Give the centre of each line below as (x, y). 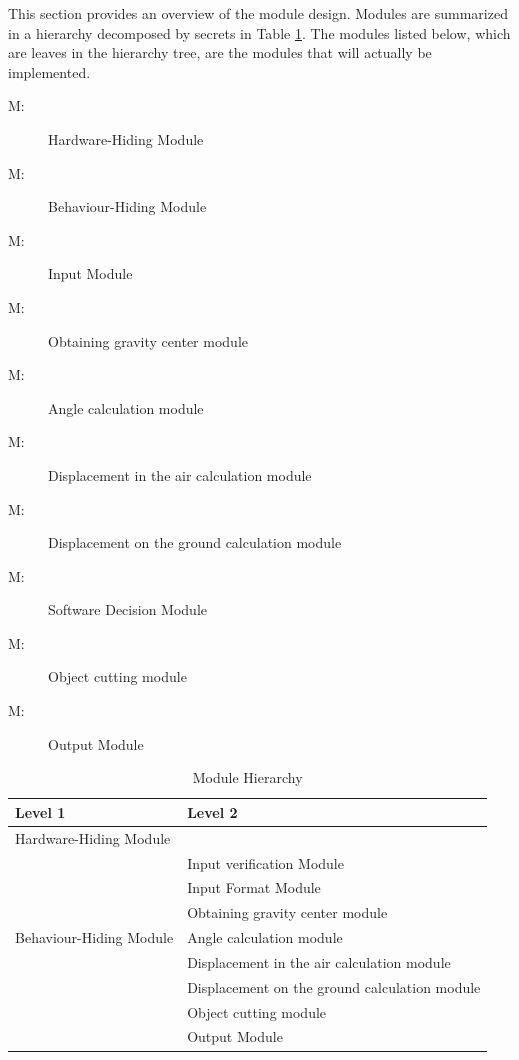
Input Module (90, 273)
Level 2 (212, 811)
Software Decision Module (127, 609)
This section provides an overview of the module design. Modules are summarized (258, 13)
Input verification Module (265, 862)
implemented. (49, 71)
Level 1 (40, 811)
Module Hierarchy (247, 777)
